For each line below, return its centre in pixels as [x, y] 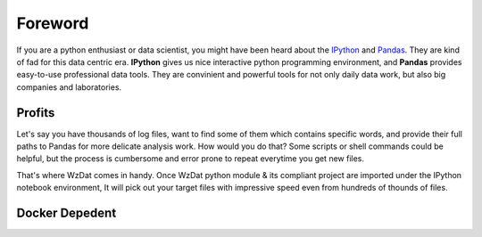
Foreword [53, 23]
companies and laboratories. [69, 87]
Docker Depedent [66, 213]
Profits [36, 113]
